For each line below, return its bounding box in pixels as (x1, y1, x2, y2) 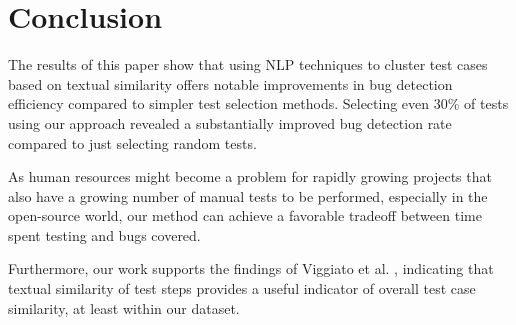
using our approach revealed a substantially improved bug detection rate (8, 112, 452, 133)
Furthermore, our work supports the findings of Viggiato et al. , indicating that (8, 258, 494, 279)
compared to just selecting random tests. (8, 132, 257, 153)
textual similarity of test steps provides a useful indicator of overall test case (8, 278, 476, 299)
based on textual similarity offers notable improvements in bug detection (8, 73, 453, 94)
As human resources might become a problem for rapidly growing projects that (8, 166, 492, 187)
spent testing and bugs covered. (8, 224, 201, 245)
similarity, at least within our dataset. (8, 297, 240, 318)
